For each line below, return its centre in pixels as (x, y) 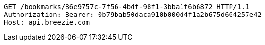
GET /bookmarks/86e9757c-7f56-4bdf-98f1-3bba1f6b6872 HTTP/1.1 (127, 7)
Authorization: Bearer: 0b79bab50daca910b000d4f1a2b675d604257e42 (133, 15)
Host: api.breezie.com (47, 22)
